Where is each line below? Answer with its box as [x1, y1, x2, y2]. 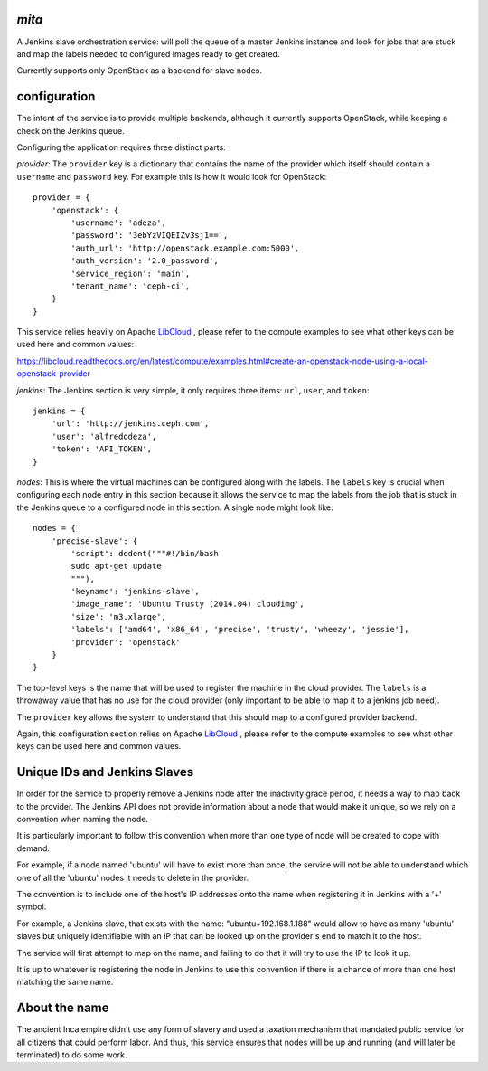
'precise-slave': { [51, 535, 138, 546]
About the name [16, 1000, 109, 1016]
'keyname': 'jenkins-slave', [70, 586, 201, 597]
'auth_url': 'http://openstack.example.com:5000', [70, 242, 300, 253]
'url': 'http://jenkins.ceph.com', [51, 419, 210, 429]
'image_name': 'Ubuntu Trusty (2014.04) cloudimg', [70, 599, 305, 610]
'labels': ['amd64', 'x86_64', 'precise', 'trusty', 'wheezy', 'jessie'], [70, 624, 409, 635]
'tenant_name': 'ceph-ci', [70, 280, 191, 291]
